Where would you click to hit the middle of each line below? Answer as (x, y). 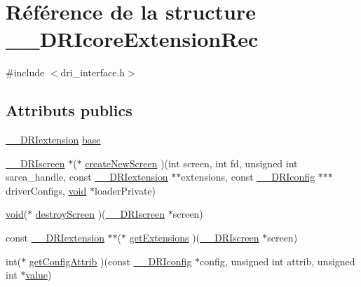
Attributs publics (69, 110)
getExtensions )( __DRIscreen (194, 238)
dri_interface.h (93, 72)
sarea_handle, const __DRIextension (87, 177)
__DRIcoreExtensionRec (132, 39)
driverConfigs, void (46, 190)
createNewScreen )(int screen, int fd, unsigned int (191, 163)
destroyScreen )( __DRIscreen (100, 214)
